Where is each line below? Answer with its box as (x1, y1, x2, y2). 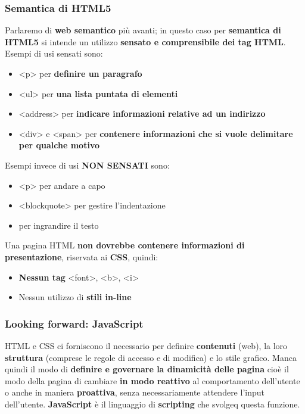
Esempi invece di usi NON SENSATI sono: (5, 158, 170, 171)
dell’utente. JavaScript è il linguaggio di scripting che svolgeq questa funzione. (5, 397, 300, 410)
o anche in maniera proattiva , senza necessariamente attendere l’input (5, 386, 264, 399)
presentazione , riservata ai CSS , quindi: (5, 250, 158, 263)
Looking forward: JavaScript (5, 316, 144, 331)
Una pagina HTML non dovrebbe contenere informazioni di (5, 239, 245, 251)
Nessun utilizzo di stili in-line (18, 291, 132, 303)
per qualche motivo (18, 139, 99, 151)
